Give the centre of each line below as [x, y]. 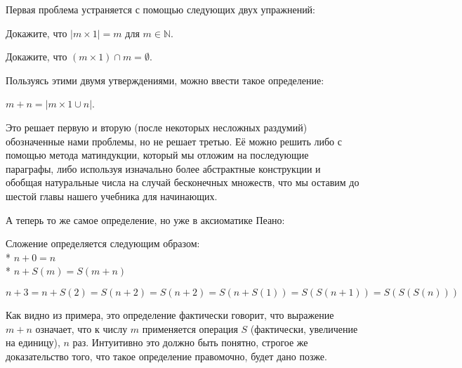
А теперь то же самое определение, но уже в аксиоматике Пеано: [145, 219]
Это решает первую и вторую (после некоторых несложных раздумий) [157, 127]
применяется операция [190, 328]
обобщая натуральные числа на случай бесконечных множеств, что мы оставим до [183, 182]
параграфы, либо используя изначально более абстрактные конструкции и [163, 168]
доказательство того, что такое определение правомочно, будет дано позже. [166, 356]
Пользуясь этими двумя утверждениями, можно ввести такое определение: [165, 80]
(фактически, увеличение [304, 328]
